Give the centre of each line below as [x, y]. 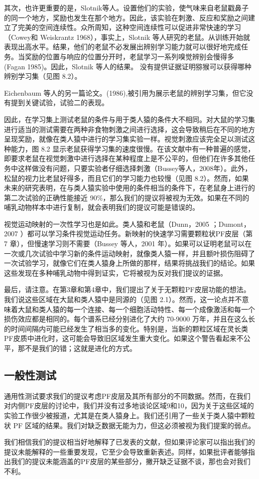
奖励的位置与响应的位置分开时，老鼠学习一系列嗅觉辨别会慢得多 [129, 56]
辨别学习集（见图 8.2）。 [43, 76]
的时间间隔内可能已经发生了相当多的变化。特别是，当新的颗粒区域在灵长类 [126, 328]
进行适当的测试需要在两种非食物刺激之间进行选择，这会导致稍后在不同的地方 [129, 129]
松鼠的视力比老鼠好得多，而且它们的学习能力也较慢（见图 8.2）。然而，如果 [127, 178]
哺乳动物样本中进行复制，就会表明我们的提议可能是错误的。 [102, 207]
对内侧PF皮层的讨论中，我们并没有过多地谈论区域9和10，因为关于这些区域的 [129, 405]
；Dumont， [231, 224]
